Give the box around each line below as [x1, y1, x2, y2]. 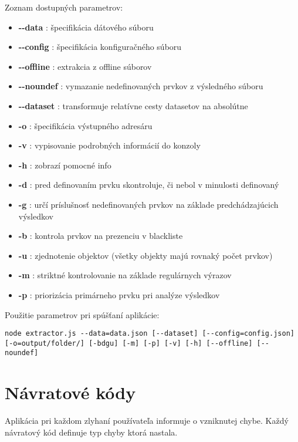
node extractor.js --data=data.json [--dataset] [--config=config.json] [5, 329, 294, 338]
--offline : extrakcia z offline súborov [18, 60, 152, 72]
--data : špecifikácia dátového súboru [18, 21, 154, 33]
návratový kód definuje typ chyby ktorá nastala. [5, 426, 178, 438]
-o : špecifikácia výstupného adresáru [18, 119, 153, 131]
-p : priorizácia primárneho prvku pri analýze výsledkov [18, 288, 220, 301]
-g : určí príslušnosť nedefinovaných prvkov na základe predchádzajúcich [18, 198, 279, 210]
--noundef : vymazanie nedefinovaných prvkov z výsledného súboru [18, 80, 263, 92]
